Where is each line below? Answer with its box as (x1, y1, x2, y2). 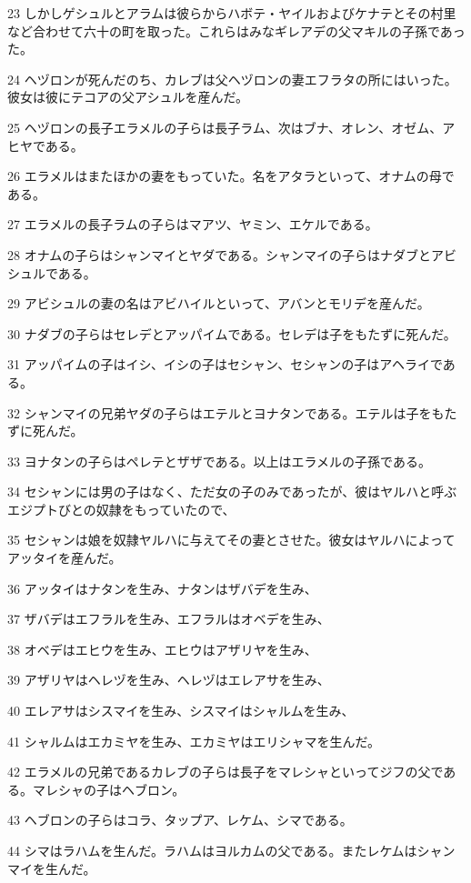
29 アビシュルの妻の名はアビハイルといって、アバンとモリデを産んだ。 (7, 294, 430, 313)
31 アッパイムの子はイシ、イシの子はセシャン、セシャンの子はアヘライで (7, 355, 443, 374)
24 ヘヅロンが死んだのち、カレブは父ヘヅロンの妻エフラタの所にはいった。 (7, 69, 457, 88)
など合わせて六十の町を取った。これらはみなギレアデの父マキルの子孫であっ (7, 21, 466, 40)
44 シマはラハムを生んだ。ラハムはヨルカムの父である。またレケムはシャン (7, 841, 456, 859)
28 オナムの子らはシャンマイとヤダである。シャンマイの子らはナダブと (7, 245, 432, 264)
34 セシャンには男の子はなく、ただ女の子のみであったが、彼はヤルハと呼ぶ (7, 482, 457, 501)
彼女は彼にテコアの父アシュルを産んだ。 (7, 87, 249, 106)
